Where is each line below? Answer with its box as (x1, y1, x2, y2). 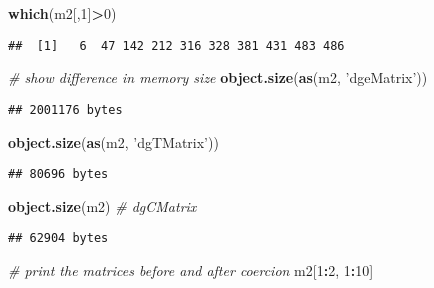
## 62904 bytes (8, 231, 109, 246)
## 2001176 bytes (8, 102, 123, 117)
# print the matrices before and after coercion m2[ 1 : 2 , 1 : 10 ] (8, 260, 374, 280)
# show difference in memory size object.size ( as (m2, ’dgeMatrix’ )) (8, 67, 428, 88)
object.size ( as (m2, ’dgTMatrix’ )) (8, 131, 219, 152)
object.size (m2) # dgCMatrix (8, 195, 197, 216)
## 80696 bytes (8, 167, 109, 182)
